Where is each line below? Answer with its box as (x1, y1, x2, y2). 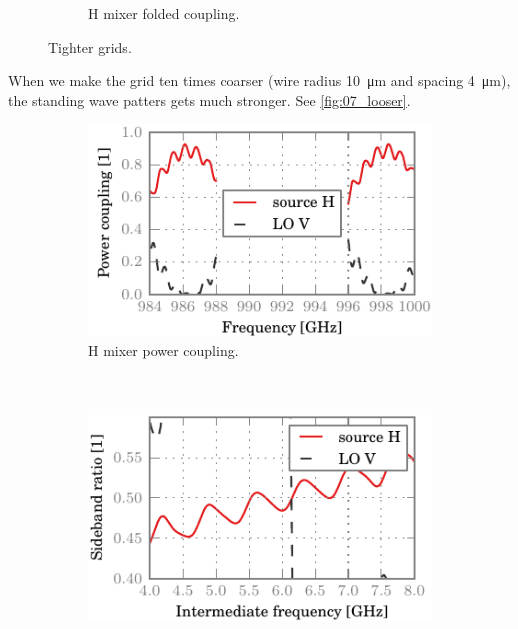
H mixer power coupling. (88, 340, 239, 361)
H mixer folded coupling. (88, 3, 240, 23)
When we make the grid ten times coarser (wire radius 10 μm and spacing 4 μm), (8, 70, 511, 91)
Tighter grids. (48, 36, 132, 57)
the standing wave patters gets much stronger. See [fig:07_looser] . (8, 89, 411, 110)
